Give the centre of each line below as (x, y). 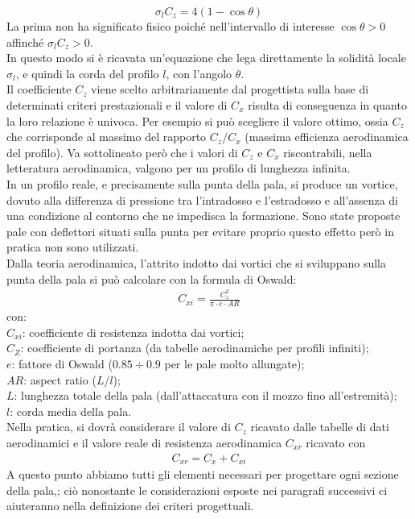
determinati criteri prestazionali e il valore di (117, 104)
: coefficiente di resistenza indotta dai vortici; (133, 332)
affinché (25, 42)
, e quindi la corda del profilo (87, 73)
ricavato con (336, 442)
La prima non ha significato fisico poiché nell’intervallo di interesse (171, 26)
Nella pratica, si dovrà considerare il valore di (119, 427)
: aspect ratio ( (60, 379)
